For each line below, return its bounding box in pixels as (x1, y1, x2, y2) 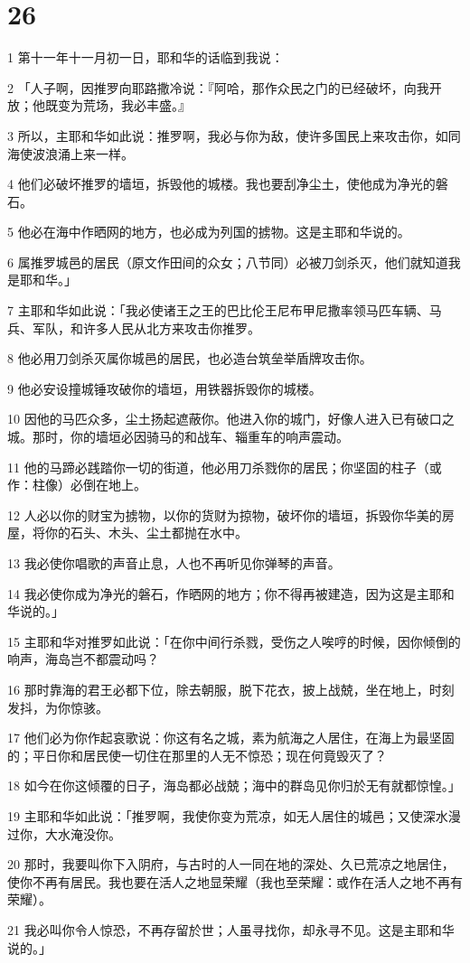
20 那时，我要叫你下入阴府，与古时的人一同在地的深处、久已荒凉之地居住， (7, 855, 455, 874)
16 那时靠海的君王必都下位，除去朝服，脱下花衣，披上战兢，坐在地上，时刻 (7, 679, 455, 698)
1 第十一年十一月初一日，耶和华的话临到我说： (7, 48, 284, 67)
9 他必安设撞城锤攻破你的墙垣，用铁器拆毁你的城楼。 (7, 379, 322, 397)
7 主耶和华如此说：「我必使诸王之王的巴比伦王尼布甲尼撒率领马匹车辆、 (7, 301, 429, 320)
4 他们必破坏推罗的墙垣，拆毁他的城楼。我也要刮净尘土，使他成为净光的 (7, 174, 436, 193)
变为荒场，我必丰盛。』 (57, 96, 191, 115)
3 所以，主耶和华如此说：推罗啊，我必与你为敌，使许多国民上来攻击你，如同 (7, 126, 461, 145)
